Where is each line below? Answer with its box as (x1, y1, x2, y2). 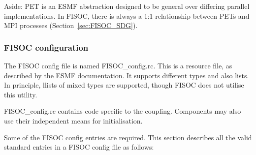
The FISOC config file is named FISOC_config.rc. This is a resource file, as (4, 61, 232, 70)
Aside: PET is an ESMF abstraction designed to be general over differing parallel (4, 1, 250, 11)
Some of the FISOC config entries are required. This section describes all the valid (4, 132, 252, 142)
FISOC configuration (4, 41, 89, 53)
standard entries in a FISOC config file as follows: (4, 142, 154, 152)
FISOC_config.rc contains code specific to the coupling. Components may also (4, 106, 241, 116)
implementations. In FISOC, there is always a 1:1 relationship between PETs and (4, 10, 250, 21)
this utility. (4, 89, 37, 99)
